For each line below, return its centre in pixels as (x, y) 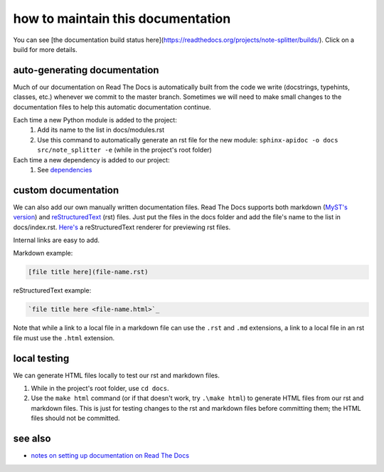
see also (32, 439)
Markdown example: (43, 253)
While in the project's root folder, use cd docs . (100, 389)
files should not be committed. (75, 418)
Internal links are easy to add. (56, 240)
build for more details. (45, 49)
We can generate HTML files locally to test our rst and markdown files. (116, 375)
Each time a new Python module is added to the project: (95, 120)
